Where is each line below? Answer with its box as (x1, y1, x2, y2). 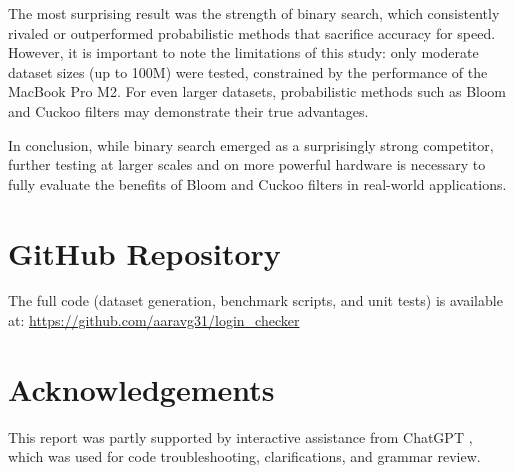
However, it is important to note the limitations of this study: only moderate (8, 42, 479, 63)
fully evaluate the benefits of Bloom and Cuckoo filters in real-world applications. (8, 173, 507, 194)
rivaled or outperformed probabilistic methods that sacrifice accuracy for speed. (8, 22, 496, 43)
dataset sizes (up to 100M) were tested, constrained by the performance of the (8, 61, 488, 82)
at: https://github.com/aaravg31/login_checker (8, 310, 300, 331)
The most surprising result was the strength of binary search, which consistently (8, 3, 500, 23)
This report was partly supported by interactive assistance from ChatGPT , (8, 426, 473, 447)
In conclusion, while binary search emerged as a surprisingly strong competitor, (8, 134, 494, 155)
